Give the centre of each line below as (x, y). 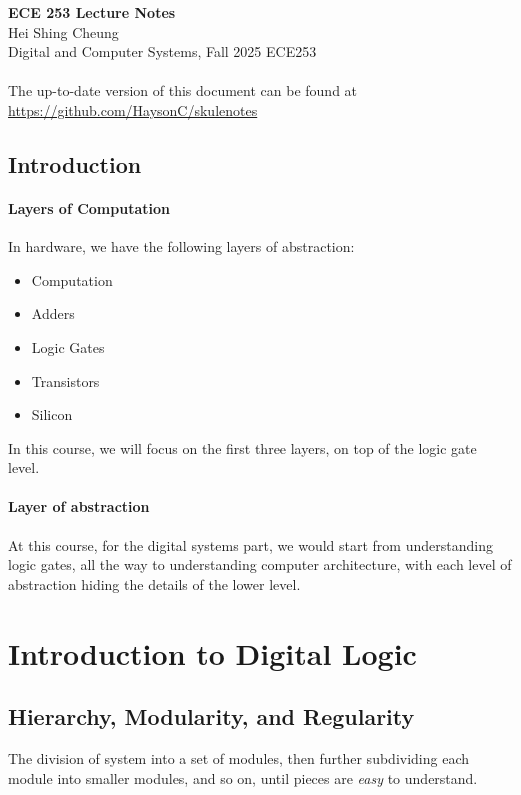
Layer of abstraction (79, 506)
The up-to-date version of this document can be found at (183, 90)
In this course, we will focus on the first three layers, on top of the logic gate (242, 447)
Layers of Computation (89, 207)
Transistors (65, 380)
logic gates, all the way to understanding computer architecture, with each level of (260, 564)
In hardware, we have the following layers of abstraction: (181, 246)
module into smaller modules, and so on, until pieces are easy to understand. (243, 777)
